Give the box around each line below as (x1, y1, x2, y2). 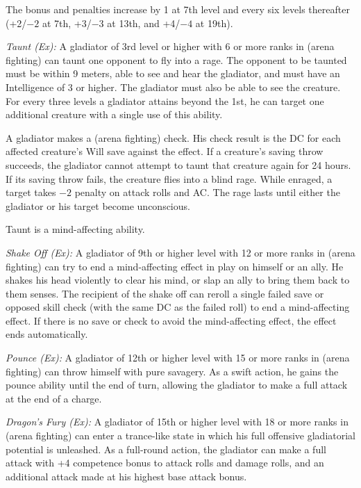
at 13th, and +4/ (107, 15, 180, 30)
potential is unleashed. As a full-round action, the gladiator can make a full (6, 441, 326, 456)
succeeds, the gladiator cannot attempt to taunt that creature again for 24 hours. (6, 157, 351, 172)
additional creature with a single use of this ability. (6, 107, 223, 122)
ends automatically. (6, 327, 88, 341)
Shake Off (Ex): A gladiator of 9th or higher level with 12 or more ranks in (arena (6, 245, 355, 259)
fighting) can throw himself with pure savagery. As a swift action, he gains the (6, 364, 339, 378)
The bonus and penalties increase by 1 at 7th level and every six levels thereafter (6, 2, 350, 16)
